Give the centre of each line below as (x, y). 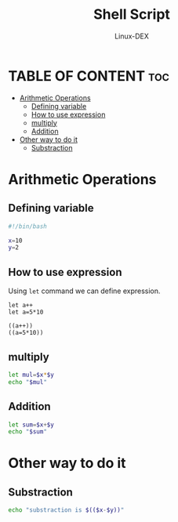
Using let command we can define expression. (84, 291)
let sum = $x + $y (31, 425)
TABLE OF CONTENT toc (89, 76)
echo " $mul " (27, 382)
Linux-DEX (132, 36)
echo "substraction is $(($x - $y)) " (66, 510)
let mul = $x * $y (31, 375)
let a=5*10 (26, 312)
